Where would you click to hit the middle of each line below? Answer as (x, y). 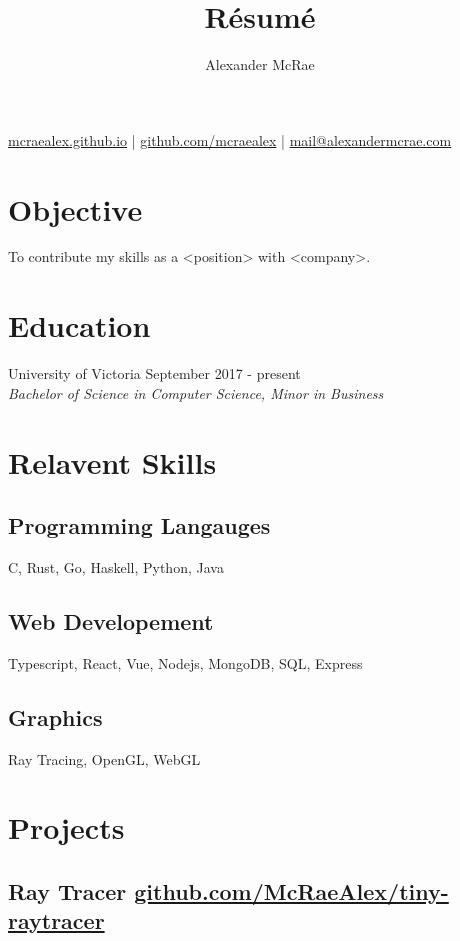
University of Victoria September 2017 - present (154, 373)
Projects (66, 827)
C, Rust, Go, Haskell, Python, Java (116, 566)
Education (79, 325)
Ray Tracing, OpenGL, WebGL (104, 758)
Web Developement (111, 620)
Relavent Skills (112, 461)
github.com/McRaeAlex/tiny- (291, 890)
